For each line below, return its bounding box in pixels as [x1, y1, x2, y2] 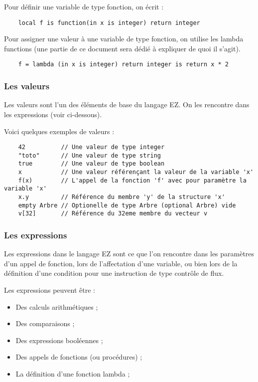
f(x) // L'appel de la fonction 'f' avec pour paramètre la [18, 177, 247, 184]
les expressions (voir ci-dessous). [4, 109, 102, 119]
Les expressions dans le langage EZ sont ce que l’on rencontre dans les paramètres [4, 248, 255, 259]
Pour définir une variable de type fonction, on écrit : [4, 1, 164, 11]
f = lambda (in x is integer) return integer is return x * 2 [18, 61, 229, 68]
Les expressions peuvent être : [4, 285, 95, 295]
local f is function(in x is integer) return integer [18, 19, 200, 26]
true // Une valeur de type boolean [18, 160, 165, 168]
